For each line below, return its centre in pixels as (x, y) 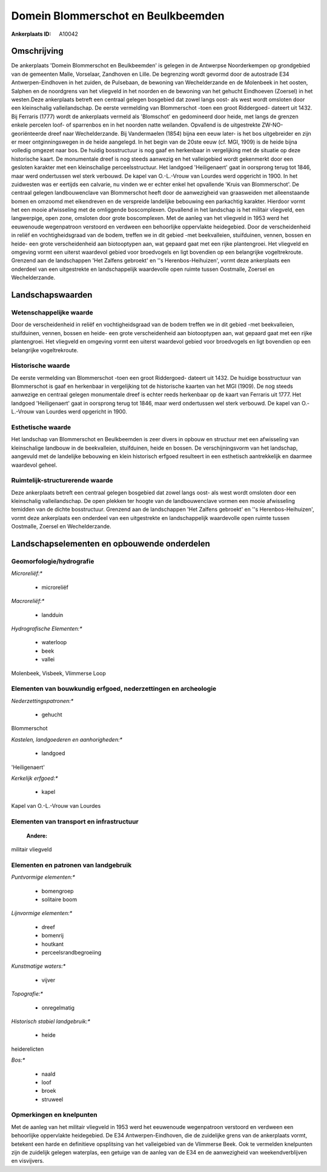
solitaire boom (59, 899)
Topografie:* (27, 994)
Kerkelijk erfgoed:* (35, 778)
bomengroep (58, 891)
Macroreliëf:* (28, 601)
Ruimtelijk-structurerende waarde (62, 481)
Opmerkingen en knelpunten (54, 1115)
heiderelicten (28, 1049)
